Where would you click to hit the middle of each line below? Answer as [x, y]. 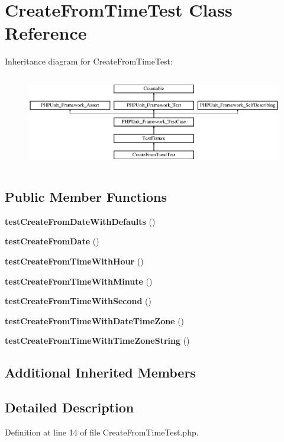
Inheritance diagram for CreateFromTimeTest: [89, 61]
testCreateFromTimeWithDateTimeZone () [95, 320]
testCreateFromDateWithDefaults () [80, 221]
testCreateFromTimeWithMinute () [79, 281]
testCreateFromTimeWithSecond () [78, 301]
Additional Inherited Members [100, 372]
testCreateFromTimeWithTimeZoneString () [97, 341]
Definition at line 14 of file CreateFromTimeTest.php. [102, 432]
